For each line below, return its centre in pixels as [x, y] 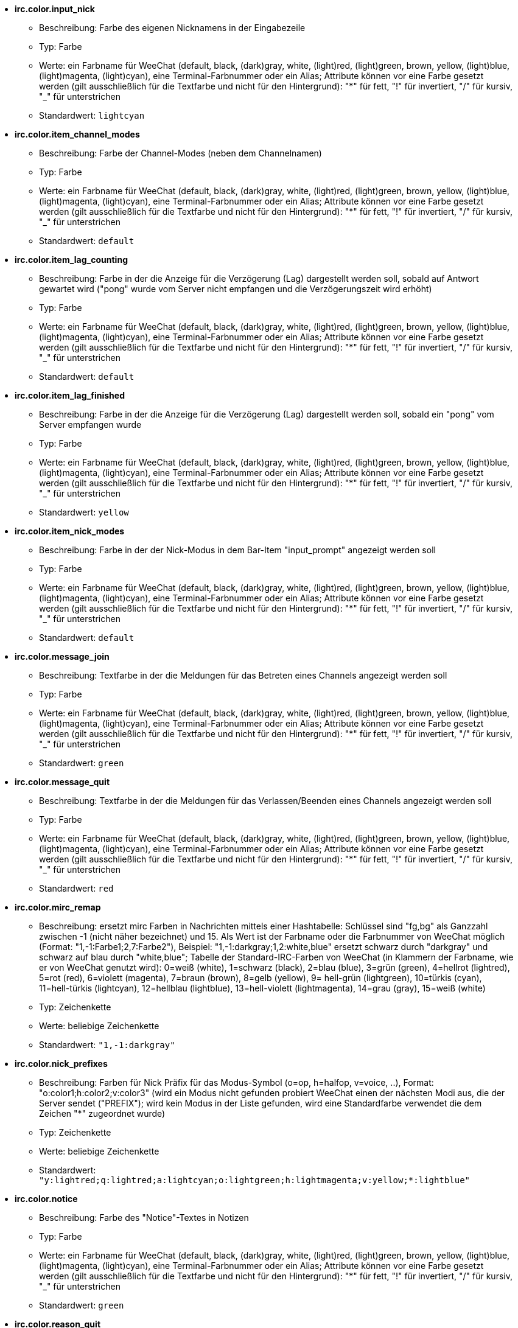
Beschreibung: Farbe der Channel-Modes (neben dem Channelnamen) [180, 153]
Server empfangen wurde [90, 425]
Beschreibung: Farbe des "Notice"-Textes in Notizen [144, 1218]
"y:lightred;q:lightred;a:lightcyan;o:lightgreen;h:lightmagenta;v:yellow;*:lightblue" [255, 1180]
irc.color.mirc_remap [58, 907]
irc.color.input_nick [55, 9]
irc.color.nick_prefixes [61, 1064]
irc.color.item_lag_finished [70, 395]
